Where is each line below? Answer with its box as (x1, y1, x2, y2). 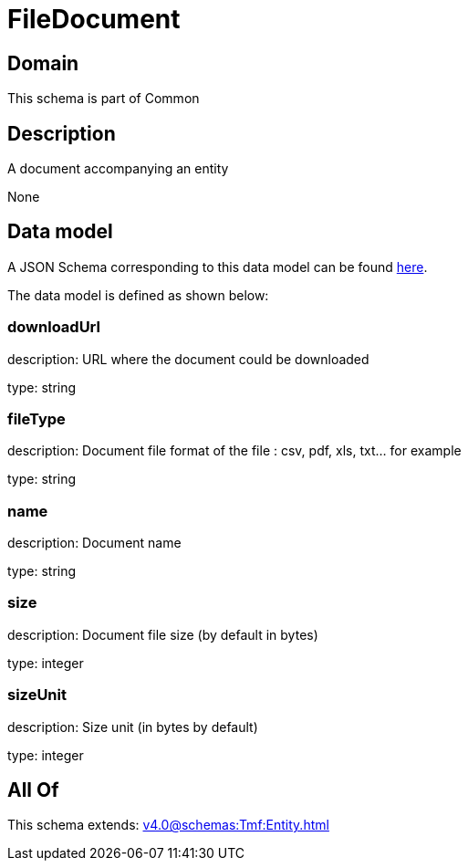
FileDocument (7, 4, 181, 35)
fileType (7, 409, 66, 428)
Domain (7, 51, 79, 75)
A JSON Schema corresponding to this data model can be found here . (7, 258, 428, 275)
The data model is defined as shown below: (7, 287, 269, 303)
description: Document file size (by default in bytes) (7, 626, 318, 643)
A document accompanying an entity (7, 161, 229, 177)
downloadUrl (7, 318, 100, 337)
